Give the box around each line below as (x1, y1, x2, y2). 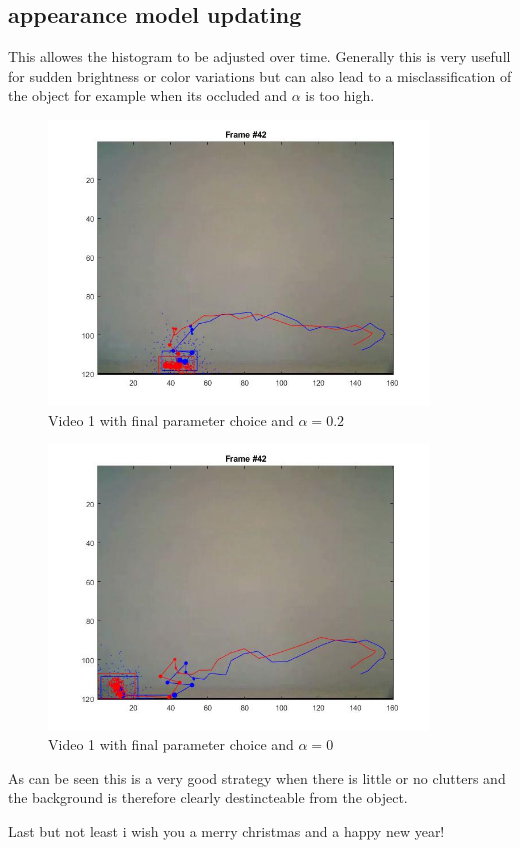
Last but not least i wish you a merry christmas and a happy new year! (8, 820, 445, 841)
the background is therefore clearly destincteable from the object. (8, 787, 408, 808)
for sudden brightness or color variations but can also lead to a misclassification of (8, 65, 512, 86)
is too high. (305, 85, 375, 106)
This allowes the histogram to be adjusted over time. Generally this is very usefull (8, 46, 511, 67)
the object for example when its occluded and (8, 85, 287, 106)
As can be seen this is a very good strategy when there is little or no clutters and (8, 767, 506, 788)
